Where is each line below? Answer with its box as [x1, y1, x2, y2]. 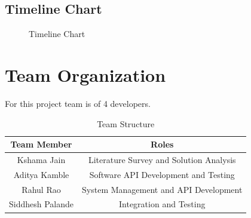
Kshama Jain [17, 153, 66, 165]
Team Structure [97, 117, 155, 130]
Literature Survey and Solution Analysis [88, 153, 236, 165]
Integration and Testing [119, 198, 206, 210]
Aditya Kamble [13, 168, 69, 180]
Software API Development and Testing [89, 168, 235, 180]
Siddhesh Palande [9, 198, 74, 210]
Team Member [10, 138, 72, 151]
